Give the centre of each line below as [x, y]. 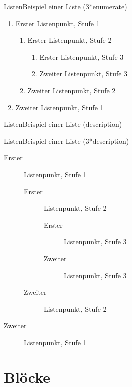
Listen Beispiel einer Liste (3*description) [66, 141]
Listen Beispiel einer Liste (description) [63, 124]
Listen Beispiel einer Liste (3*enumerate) [66, 6]
